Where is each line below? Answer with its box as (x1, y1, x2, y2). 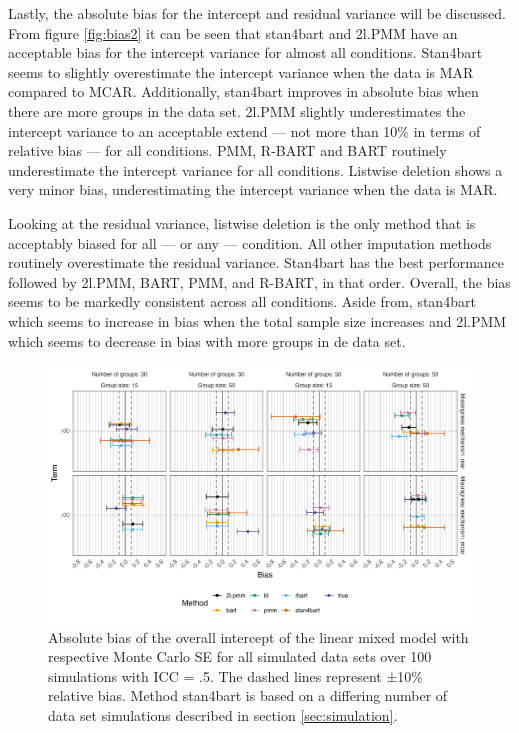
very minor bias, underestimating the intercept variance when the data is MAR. (8, 179, 498, 200)
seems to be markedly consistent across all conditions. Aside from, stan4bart (8, 291, 476, 312)
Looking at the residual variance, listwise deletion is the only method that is (8, 212, 476, 233)
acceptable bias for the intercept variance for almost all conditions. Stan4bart (8, 42, 483, 63)
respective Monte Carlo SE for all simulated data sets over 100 (48, 646, 432, 667)
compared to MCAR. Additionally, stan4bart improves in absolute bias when (8, 81, 479, 102)
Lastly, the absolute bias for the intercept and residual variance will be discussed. (8, 3, 506, 23)
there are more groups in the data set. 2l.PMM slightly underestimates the (8, 100, 466, 121)
